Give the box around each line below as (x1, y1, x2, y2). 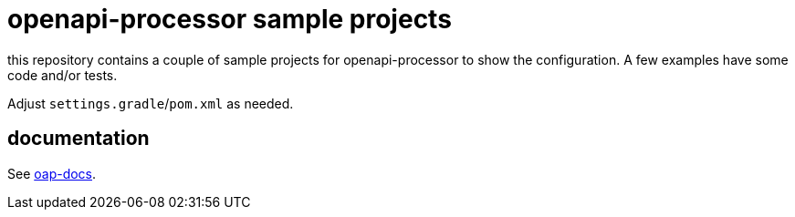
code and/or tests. (7, 67, 118, 83)
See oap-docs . (7, 165, 97, 181)
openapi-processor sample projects (7, 4, 452, 35)
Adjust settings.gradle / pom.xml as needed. (7, 95, 294, 111)
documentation (7, 127, 150, 150)
